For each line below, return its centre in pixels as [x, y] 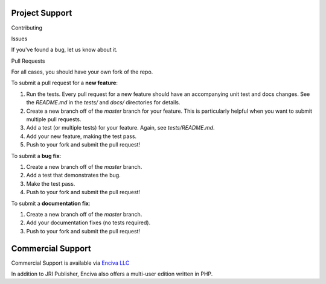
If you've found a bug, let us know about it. [64, 50]
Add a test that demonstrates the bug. [73, 175]
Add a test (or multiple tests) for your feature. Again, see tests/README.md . [120, 128]
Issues [19, 39]
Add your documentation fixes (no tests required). [88, 222]
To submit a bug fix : [36, 156]
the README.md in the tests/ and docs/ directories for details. [103, 103]
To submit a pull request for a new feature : [64, 83]
